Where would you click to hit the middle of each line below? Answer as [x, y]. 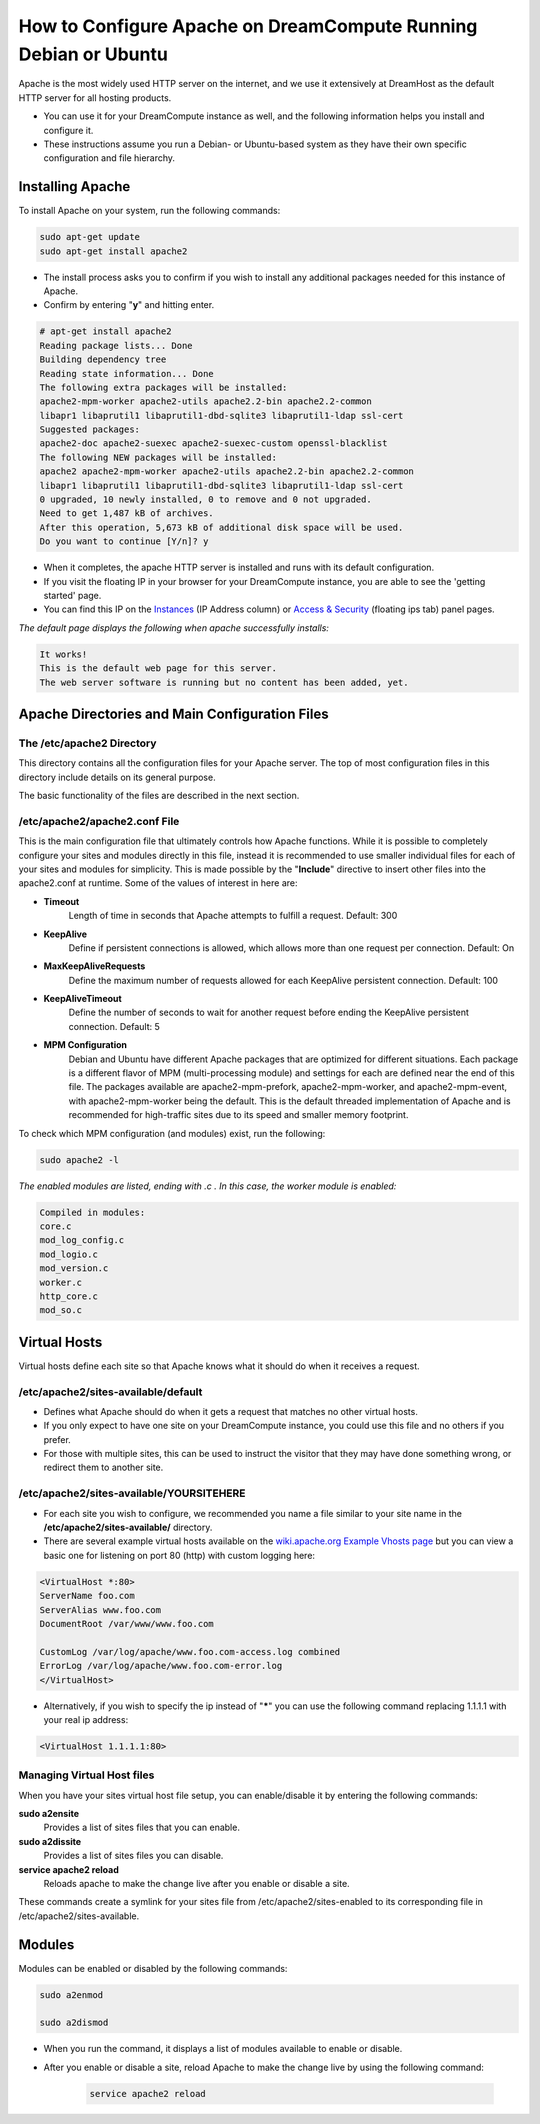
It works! [63, 654]
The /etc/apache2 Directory [87, 743]
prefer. [57, 1439]
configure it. [68, 130]
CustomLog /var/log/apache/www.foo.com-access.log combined [190, 1651]
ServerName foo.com [87, 1596]
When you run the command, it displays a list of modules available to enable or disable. [223, 2049]
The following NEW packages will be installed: [158, 457]
